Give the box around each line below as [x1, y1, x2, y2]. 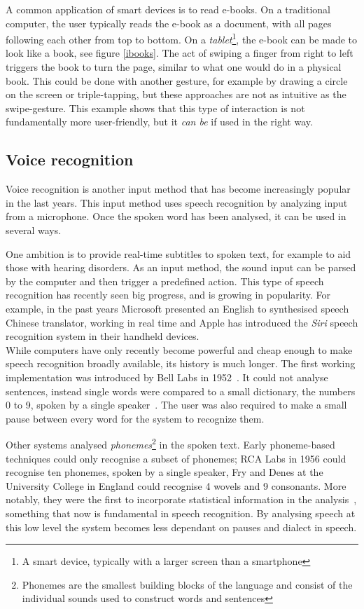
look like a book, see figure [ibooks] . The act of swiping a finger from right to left [6, 46, 353, 60]
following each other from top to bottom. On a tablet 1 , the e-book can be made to [6, 30, 358, 46]
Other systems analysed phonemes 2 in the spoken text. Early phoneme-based [6, 435, 335, 451]
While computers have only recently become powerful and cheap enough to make [6, 342, 353, 357]
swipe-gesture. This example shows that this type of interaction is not [6, 100, 305, 115]
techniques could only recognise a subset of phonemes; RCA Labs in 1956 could [6, 451, 346, 465]
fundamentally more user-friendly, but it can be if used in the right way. [6, 114, 313, 129]
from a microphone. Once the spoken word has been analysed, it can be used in [6, 209, 346, 224]
